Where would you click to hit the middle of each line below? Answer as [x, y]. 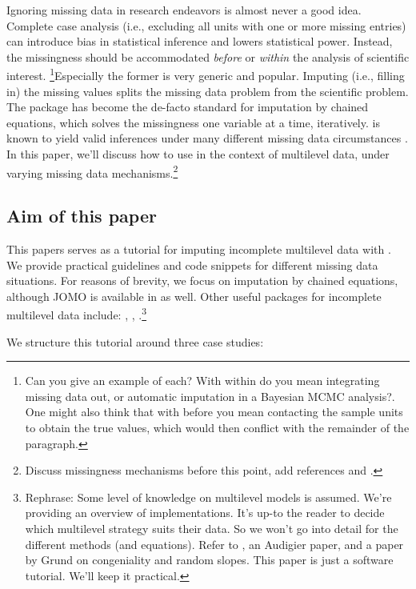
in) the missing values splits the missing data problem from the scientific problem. [208, 91]
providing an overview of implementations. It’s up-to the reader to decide [205, 513]
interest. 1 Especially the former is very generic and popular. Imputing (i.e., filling [206, 74]
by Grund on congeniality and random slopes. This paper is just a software [209, 560]
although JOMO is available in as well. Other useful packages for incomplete [194, 296]
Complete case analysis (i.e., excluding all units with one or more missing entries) [206, 25]
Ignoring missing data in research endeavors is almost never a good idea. [184, 10]
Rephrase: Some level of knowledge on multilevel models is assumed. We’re [208, 497]
